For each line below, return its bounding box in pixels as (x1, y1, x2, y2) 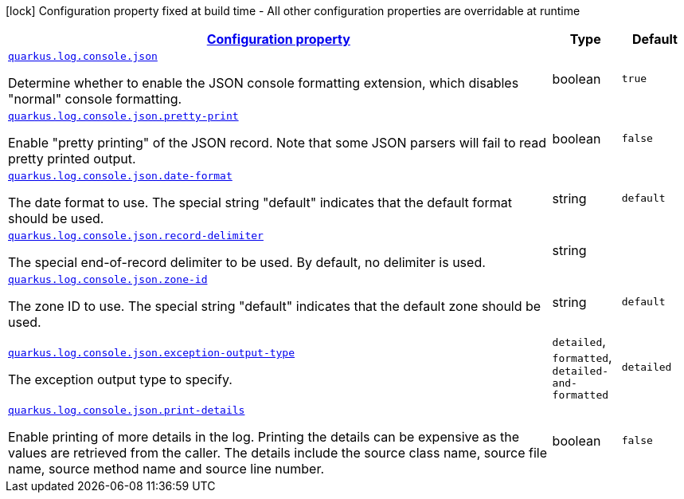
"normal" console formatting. (8, 91, 182, 107)
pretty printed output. (8, 151, 136, 167)
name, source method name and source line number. (8, 461, 325, 477)
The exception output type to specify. (8, 371, 233, 387)
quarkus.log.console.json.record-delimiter (8, 230, 264, 242)
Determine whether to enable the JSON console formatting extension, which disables (8, 75, 519, 91)
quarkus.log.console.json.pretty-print (8, 110, 239, 122)
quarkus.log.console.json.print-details (8, 404, 245, 416)
